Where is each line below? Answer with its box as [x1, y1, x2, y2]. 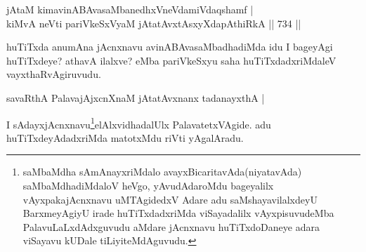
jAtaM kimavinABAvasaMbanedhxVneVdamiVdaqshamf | [6, 2, 254, 16]
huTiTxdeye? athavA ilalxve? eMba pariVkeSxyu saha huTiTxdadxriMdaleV [6, 53, 336, 67]
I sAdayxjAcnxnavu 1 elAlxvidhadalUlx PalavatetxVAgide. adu [6, 114, 271, 131]
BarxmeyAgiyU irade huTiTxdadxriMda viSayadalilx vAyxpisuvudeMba [22, 206, 334, 220]
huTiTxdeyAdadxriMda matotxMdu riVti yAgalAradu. [6, 130, 244, 145]
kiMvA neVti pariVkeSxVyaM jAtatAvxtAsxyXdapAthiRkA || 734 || [6, 15, 301, 30]
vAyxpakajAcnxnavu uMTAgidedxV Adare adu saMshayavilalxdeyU [22, 192, 318, 206]
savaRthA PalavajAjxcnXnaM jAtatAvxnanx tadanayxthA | [6, 90, 265, 105]
